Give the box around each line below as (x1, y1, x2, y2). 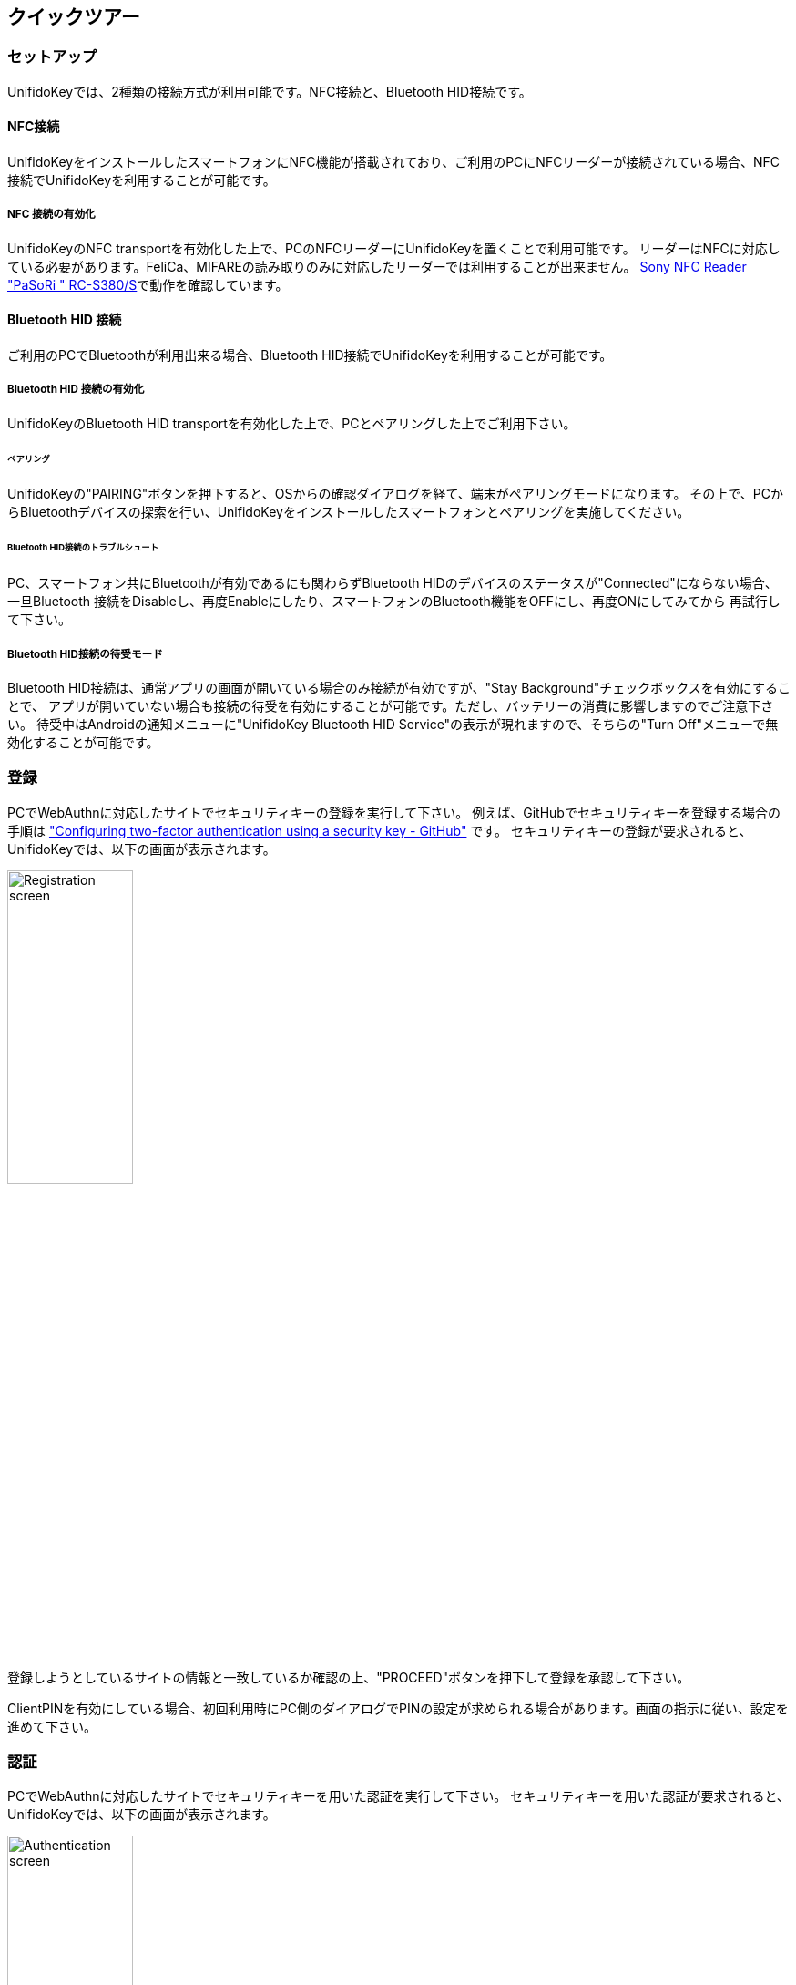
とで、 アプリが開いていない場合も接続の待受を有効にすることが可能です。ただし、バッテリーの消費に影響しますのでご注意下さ (7, 697, 774, 714)
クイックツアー (7, 5, 140, 28)
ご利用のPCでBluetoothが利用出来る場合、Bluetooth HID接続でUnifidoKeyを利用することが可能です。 (7, 347, 613, 364)
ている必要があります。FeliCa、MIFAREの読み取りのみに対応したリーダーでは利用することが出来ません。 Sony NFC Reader (7, 258, 747, 274)
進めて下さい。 (7, 1718, 97, 1734)
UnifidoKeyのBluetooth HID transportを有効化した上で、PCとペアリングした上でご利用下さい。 (7, 415, 577, 431)
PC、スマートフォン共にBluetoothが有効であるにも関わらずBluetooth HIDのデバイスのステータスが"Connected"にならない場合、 (7, 575, 778, 591)
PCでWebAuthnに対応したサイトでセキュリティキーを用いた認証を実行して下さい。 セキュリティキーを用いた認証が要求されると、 (7, 1788, 790, 1805)
